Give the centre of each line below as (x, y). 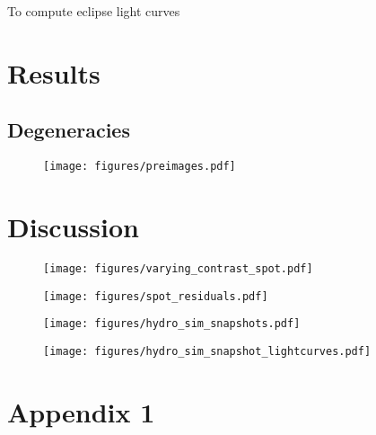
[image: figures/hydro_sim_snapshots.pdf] (172, 324)
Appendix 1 (81, 411)
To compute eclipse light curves (94, 11)
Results (54, 72)
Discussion (73, 227)
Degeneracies (69, 130)
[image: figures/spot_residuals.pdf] (156, 296)
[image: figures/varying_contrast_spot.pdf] (178, 268)
